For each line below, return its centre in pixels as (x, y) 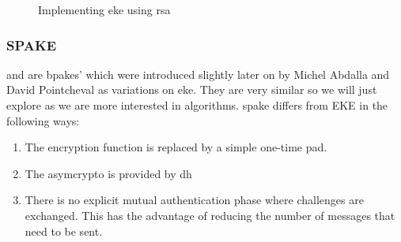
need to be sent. (64, 231)
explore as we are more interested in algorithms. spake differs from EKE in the (197, 105)
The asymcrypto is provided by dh (108, 173)
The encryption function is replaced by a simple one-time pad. (176, 147)
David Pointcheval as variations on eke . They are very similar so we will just (192, 89)
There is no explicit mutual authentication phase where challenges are (194, 200)
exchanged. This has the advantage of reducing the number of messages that (210, 215)
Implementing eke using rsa (104, 9)
